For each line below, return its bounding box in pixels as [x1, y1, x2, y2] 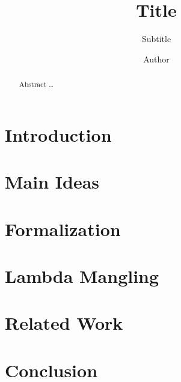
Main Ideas [5, 169, 99, 194]
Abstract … [19, 79, 54, 89]
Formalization [5, 216, 121, 241]
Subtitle [141, 32, 171, 45]
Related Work [5, 311, 123, 335]
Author [143, 52, 170, 65]
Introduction [5, 122, 112, 147]
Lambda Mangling [5, 263, 159, 288]
